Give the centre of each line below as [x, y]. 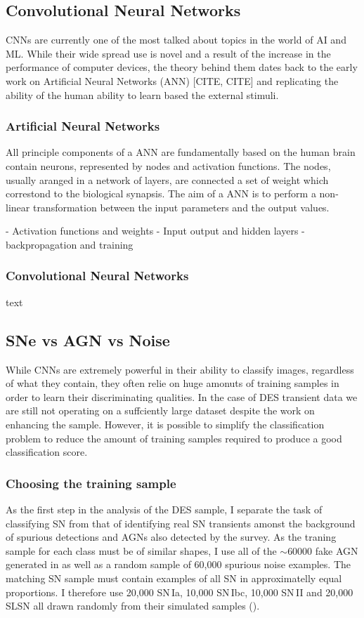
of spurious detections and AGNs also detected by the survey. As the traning [171, 537]
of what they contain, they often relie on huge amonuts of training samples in [173, 383]
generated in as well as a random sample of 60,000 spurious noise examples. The [178, 564]
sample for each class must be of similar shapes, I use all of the [141, 550]
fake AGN [337, 550]
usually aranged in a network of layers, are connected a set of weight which [167, 179]
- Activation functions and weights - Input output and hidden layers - [155, 231]
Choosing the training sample [91, 483]
